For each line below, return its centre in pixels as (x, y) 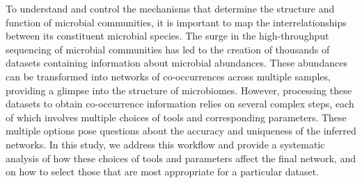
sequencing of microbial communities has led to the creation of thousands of (168, 49)
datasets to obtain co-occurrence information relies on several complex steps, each (180, 104)
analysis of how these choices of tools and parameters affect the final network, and (181, 158)
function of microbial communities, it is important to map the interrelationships (176, 22)
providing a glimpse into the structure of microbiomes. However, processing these (179, 90)
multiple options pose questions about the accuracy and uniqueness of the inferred (181, 131)
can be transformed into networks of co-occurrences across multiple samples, (168, 76)
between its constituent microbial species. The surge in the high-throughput (167, 36)
